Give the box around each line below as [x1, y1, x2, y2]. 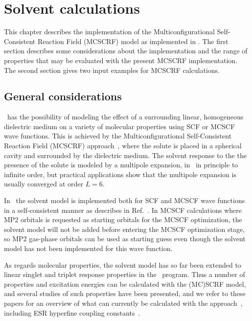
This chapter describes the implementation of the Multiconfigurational [4, 26, 215, 37]
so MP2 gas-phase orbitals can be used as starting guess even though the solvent [4, 233, 246, 244]
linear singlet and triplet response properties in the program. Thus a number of [4, 269, 245, 279]
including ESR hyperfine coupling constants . [4, 307, 140, 318]
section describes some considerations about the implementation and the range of [4, 46, 248, 56]
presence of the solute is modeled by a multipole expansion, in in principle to [4, 160, 238, 170]
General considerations [4, 89, 122, 104]
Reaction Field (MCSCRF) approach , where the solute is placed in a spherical [4, 140, 242, 151]
